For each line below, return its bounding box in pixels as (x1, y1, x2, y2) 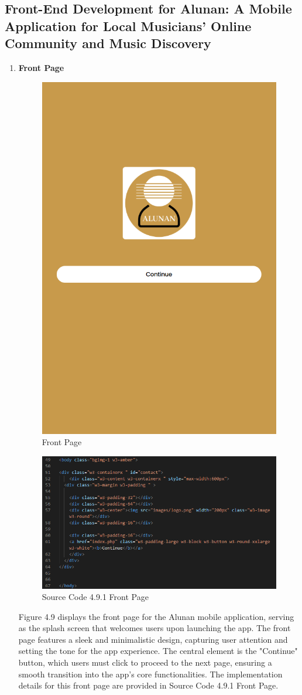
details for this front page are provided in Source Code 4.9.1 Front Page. (18, 679, 279, 691)
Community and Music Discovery (5, 34, 211, 52)
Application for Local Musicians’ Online (5, 16, 252, 35)
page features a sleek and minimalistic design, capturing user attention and (18, 633, 288, 645)
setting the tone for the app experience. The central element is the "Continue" (18, 645, 298, 657)
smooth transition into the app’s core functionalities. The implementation (18, 667, 283, 680)
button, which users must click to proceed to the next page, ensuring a (18, 656, 272, 669)
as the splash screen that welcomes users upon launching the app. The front (18, 622, 291, 634)
